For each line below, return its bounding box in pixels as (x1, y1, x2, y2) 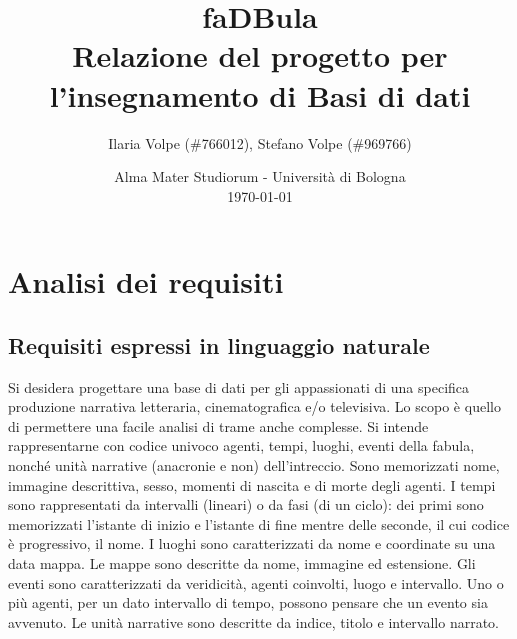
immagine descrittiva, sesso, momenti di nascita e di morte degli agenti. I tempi (8, 474, 496, 495)
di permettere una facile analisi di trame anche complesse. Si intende (8, 415, 429, 436)
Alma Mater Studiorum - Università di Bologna (114, 166, 406, 187)
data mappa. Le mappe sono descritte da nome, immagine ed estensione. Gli (8, 553, 476, 574)
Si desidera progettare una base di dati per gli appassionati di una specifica (8, 376, 470, 397)
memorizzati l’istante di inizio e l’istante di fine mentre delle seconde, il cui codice (8, 513, 510, 534)
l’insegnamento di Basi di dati (49, 74, 471, 115)
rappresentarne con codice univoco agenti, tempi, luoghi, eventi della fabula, (8, 435, 475, 456)
